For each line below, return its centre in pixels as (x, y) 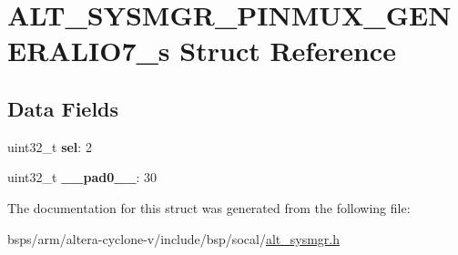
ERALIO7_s (89, 51)
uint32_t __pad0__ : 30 (82, 177)
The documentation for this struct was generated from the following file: (209, 207)
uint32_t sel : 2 (50, 146)
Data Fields (63, 108)
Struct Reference (288, 51)
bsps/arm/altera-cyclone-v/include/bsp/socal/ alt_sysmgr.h (173, 238)
